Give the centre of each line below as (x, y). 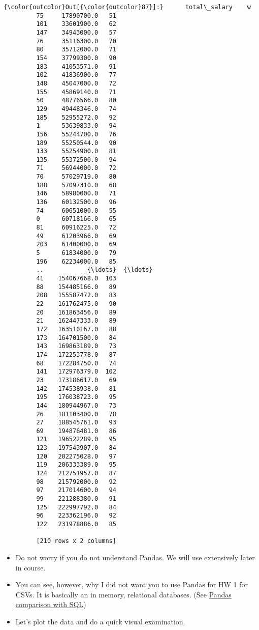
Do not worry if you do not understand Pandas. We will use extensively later (135, 557)
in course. (30, 567)
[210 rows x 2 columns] (76, 541)
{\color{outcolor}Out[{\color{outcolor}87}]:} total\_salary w (127, 7)
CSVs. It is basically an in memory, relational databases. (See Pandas (123, 594)
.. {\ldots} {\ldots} (94, 270)
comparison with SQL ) (51, 604)
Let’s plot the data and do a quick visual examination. (100, 621)
